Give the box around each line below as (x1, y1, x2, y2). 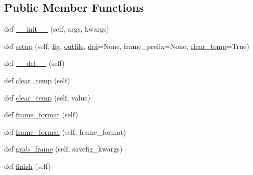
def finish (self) (4, 160, 51, 171)
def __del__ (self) (4, 58, 65, 68)
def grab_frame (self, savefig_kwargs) (4, 143, 123, 154)
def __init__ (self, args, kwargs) (4, 23, 109, 34)
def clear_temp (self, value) (4, 92, 90, 103)
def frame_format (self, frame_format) (4, 126, 127, 137)
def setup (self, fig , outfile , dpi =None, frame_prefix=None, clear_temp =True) (4, 40, 249, 51)
